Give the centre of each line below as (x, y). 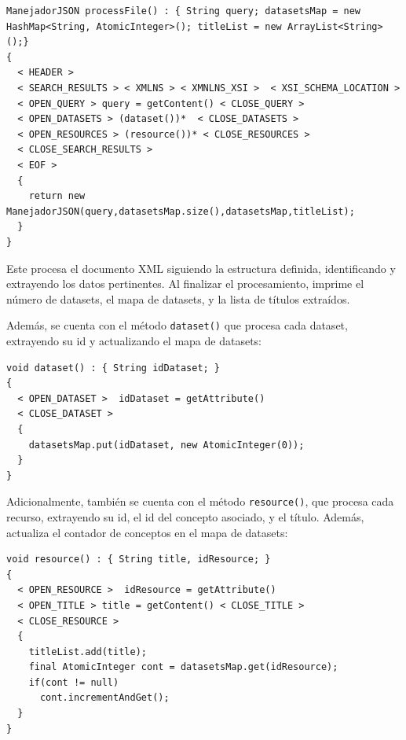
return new (57, 196)
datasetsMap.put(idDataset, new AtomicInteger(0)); (166, 445)
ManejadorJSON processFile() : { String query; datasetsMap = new (184, 11)
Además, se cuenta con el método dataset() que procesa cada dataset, (177, 325)
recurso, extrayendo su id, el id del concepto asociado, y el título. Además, (185, 516)
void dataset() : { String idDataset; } (113, 368)
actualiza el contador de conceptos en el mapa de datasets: (147, 532)
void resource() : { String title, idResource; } (139, 560)
